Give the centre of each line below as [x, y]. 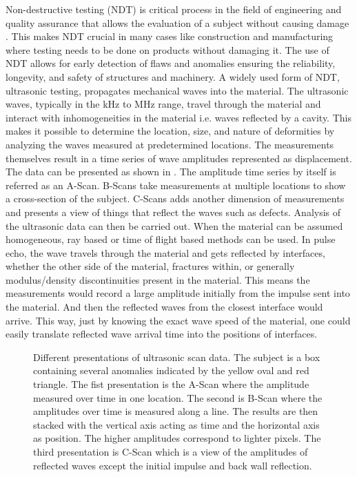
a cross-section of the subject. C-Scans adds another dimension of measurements [175, 198]
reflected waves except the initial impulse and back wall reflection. [173, 465]
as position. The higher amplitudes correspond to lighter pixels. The [177, 438]
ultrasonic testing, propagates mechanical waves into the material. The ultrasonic [177, 90]
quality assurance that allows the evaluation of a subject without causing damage [177, 22]
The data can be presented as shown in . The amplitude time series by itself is [171, 172]
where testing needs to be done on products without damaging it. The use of [167, 49]
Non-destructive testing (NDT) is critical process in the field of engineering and [174, 9]
